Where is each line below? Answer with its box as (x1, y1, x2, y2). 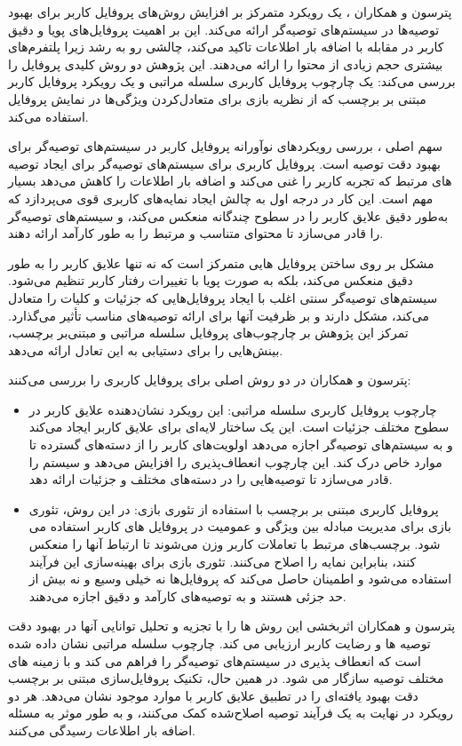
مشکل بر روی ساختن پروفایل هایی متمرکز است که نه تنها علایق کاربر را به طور (8, 253, 434, 272)
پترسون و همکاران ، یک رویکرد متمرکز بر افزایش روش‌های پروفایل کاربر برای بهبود (8, 3, 452, 20)
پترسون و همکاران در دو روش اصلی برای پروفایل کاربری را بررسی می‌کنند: (8, 370, 411, 389)
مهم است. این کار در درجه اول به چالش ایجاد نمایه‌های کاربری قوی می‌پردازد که (8, 188, 434, 207)
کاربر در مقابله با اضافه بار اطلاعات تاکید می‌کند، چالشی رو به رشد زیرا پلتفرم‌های (8, 37, 444, 56)
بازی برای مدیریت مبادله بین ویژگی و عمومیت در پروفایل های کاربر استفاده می (28, 517, 451, 536)
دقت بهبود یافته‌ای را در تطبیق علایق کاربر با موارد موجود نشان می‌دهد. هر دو (8, 686, 418, 704)
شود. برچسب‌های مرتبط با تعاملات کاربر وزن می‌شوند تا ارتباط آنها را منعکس (28, 535, 441, 553)
